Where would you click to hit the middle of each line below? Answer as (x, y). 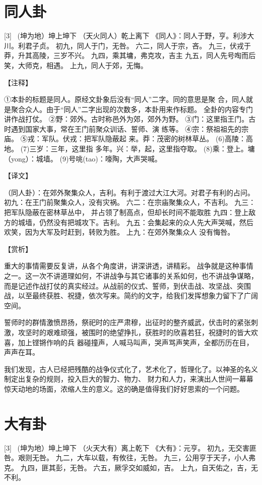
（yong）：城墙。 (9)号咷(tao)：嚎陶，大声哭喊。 (83, 158)
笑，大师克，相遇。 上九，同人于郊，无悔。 (76, 65)
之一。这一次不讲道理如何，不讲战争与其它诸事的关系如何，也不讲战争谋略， (131, 276)
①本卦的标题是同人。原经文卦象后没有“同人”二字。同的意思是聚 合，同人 (125, 99)
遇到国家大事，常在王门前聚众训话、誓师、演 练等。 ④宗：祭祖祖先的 (126, 128)
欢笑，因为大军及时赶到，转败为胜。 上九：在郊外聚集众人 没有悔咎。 (119, 232)
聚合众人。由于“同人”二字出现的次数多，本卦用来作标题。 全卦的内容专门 (132, 109)
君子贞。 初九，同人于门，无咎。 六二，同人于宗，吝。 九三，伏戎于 (138, 45)
